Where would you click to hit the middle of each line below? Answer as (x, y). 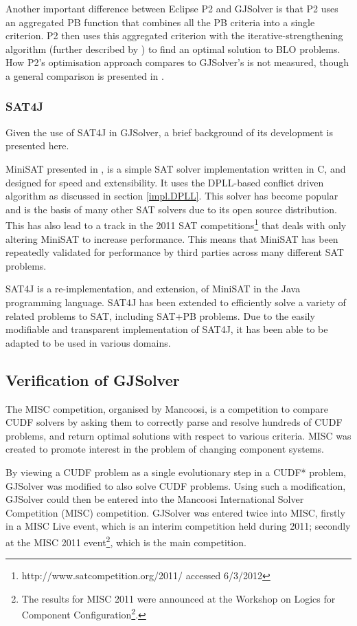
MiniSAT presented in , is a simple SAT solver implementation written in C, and (176, 168)
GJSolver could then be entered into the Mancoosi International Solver (155, 499)
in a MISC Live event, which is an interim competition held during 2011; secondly (178, 526)
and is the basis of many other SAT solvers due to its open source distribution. (171, 209)
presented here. (37, 145)
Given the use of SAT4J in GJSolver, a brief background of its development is (169, 132)
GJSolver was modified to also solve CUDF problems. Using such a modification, (176, 485)
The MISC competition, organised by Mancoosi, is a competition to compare (167, 408)
